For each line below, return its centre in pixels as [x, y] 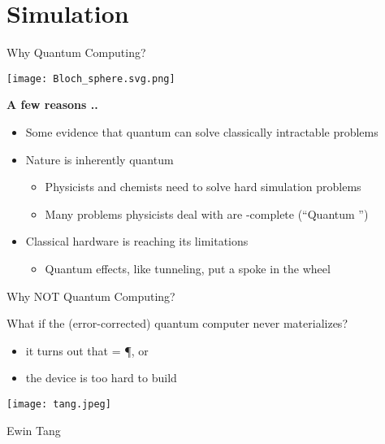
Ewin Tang [34, 430]
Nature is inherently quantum [99, 159]
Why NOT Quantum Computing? [91, 296]
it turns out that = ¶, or [87, 350]
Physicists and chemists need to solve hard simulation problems [203, 187]
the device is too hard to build [101, 378]
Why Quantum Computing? [76, 52]
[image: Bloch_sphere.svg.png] [91, 78]
